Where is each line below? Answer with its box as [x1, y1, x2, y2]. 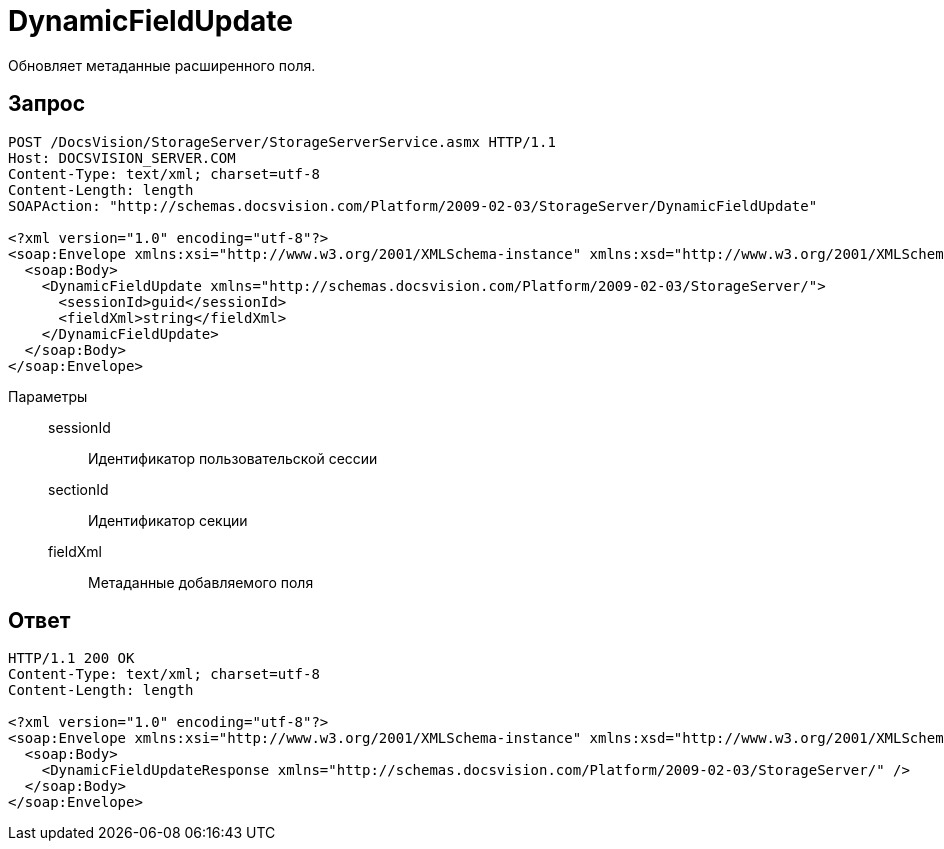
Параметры [8, 387, 88, 405]
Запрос [8, 91, 86, 117]
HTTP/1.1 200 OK [8, 650, 135, 667]
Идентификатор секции [88, 511, 248, 529]
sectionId [48, 480, 109, 498]
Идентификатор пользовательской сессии [88, 449, 378, 467]
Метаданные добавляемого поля [88, 573, 314, 591]
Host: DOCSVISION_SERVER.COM [8, 149, 236, 166]
